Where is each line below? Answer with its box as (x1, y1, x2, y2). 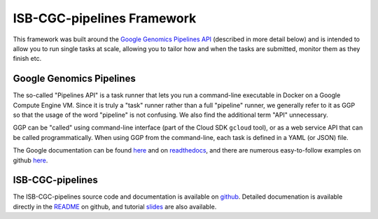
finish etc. (13, 55, 42, 63)
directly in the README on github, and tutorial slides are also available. (13, 202, 217, 211)
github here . (13, 156, 48, 164)
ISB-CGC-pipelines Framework (13, 10, 197, 26)
